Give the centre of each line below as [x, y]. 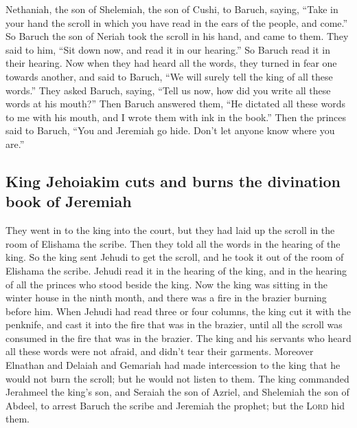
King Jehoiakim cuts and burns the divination [173, 181]
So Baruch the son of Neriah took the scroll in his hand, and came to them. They [177, 36]
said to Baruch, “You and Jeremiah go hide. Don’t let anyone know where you [170, 130]
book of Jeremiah [69, 201]
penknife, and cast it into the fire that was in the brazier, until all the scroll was [174, 324]
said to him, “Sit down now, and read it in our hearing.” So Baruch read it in [168, 49]
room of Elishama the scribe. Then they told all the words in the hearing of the [173, 243]
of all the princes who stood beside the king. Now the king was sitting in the [167, 284]
